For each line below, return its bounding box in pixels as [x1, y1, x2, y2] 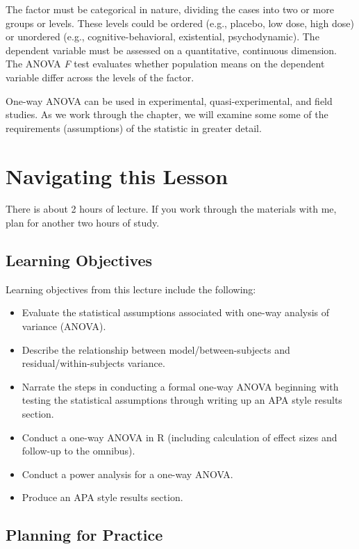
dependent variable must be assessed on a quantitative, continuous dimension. [6, 42, 337, 57]
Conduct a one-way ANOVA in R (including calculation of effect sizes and [22, 429, 337, 444]
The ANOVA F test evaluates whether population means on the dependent [6, 56, 325, 71]
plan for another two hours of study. [6, 215, 160, 230]
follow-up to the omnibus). [22, 443, 135, 458]
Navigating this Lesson [6, 161, 228, 190]
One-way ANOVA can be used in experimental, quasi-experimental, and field [6, 93, 333, 108]
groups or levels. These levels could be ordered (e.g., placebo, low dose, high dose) [6, 15, 354, 30]
